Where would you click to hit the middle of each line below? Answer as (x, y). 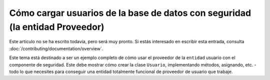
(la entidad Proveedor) (57, 27)
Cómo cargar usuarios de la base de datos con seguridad (130, 13)
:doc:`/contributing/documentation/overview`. (56, 48)
